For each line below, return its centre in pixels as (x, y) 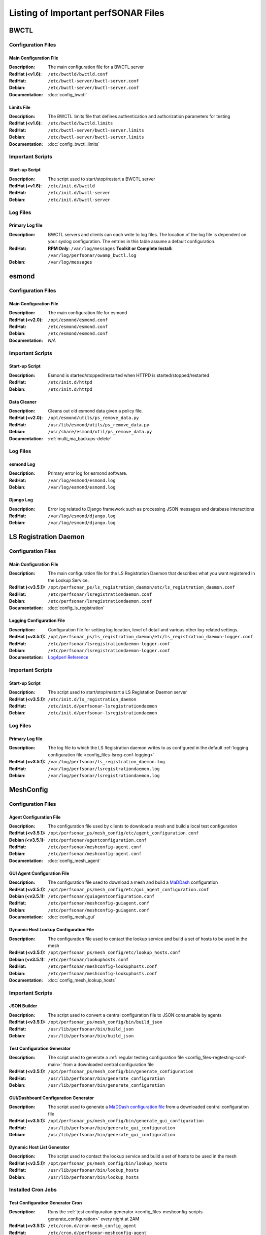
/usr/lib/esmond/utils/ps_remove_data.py (99, 425)
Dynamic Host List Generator (39, 1147)
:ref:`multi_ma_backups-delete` (80, 438)
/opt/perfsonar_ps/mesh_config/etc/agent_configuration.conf (123, 833)
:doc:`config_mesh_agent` (74, 861)
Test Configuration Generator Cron (46, 1203)
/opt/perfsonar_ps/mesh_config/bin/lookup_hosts (108, 1163)
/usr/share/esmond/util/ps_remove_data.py (100, 432)
